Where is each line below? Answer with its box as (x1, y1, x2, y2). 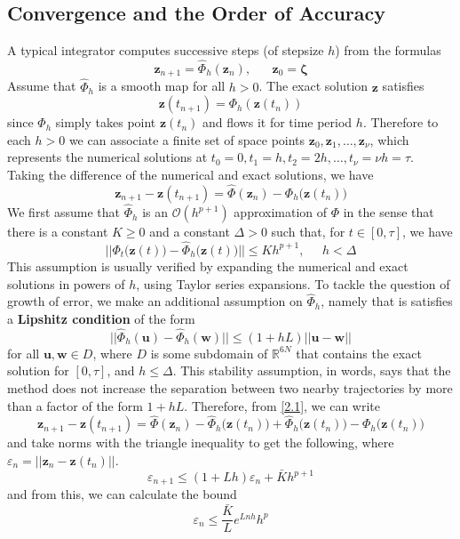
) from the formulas (335, 41, 441, 60)
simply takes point (55, 113, 156, 132)
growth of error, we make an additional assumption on (7, 292, 303, 310)
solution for (7, 361, 69, 380)
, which (369, 130, 409, 149)
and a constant (149, 222, 230, 241)
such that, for (271, 222, 345, 241)
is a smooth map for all (98, 76, 226, 95)
